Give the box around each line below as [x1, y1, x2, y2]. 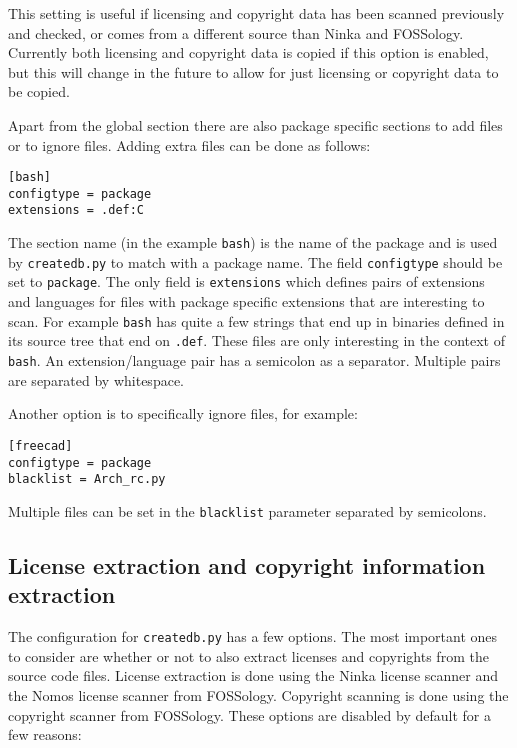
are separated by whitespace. [8, 369, 184, 390]
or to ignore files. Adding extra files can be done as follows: [8, 134, 371, 155]
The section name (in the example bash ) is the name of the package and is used [8, 232, 498, 253]
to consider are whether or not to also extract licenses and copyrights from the [8, 645, 489, 666]
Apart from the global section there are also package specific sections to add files [8, 114, 503, 135]
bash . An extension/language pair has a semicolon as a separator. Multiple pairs [8, 350, 501, 370]
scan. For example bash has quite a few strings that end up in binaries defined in [8, 310, 505, 331]
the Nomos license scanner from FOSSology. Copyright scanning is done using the [8, 684, 509, 705]
